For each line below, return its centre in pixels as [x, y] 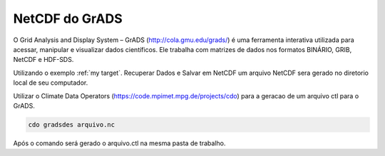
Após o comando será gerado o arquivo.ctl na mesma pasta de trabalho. [119, 143]
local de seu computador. [51, 83]
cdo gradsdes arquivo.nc [72, 124]
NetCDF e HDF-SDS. [43, 60]
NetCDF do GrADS [68, 19]
